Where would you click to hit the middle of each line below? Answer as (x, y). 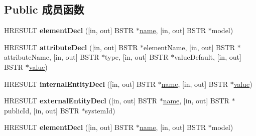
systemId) (100, 110)
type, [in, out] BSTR (137, 57)
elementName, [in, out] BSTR (189, 47)
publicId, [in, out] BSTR (42, 110)
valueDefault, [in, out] (208, 57)
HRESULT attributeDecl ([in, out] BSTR (71, 47)
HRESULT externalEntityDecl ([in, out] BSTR (81, 101)
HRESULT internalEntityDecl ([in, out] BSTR (80, 84)
